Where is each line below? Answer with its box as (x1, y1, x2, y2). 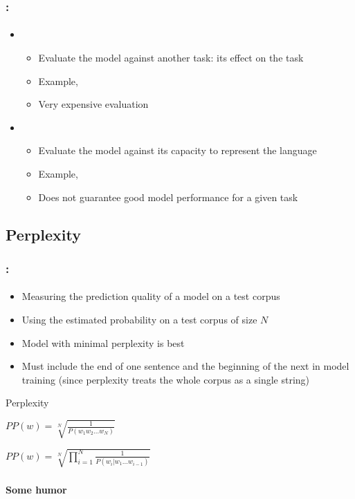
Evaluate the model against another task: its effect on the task (38, 50, 304, 65)
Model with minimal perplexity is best (21, 335, 185, 350)
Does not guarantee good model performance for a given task (38, 189, 298, 204)
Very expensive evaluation (38, 97, 149, 111)
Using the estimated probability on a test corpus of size (21, 312, 257, 326)
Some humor (6, 482, 67, 496)
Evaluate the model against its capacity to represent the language (38, 143, 317, 158)
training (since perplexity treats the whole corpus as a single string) (21, 372, 310, 386)
